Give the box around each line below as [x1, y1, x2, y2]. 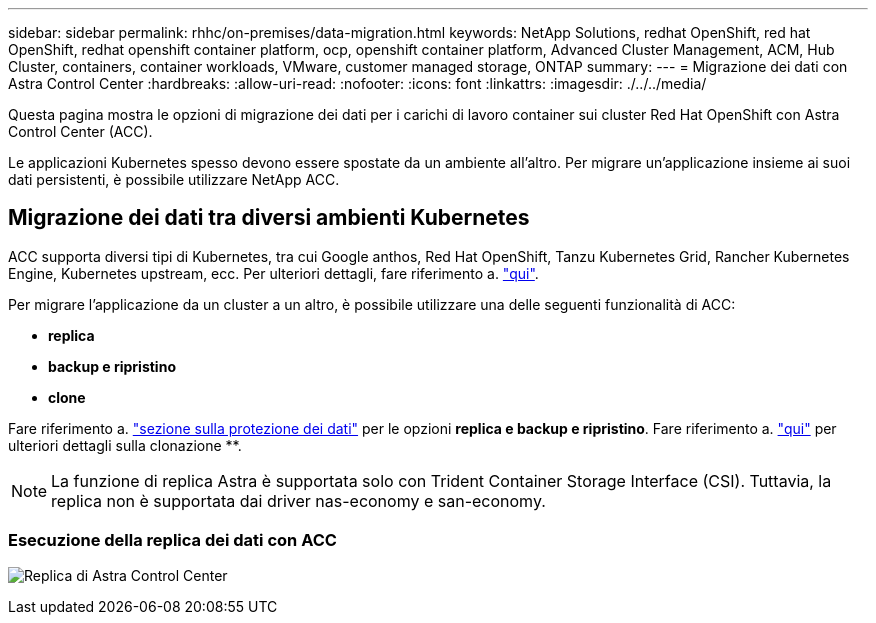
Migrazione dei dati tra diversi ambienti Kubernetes [8, 205, 530, 231]
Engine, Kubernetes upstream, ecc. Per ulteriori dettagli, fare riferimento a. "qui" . [8, 264, 539, 282]
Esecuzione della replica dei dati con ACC [8, 530, 337, 551]
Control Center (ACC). [8, 123, 153, 140]
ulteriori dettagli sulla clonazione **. [8, 436, 242, 454]
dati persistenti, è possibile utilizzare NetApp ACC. [8, 171, 340, 188]
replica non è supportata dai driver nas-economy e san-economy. [51, 490, 546, 511]
